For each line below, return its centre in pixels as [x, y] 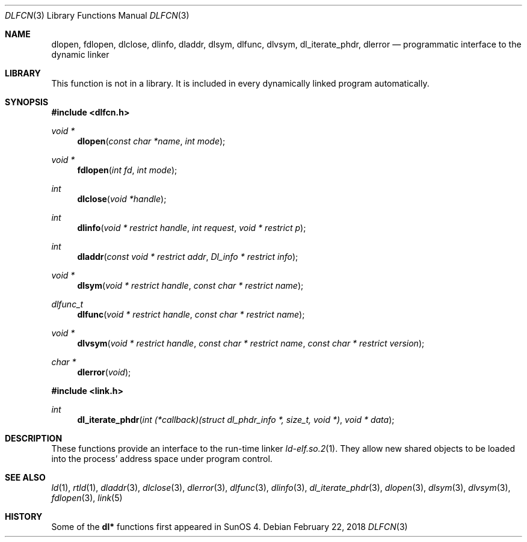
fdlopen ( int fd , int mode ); [127, 170]
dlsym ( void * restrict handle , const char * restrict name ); [190, 285]
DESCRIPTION [34, 438]
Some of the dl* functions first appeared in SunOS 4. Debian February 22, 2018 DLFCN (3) [230, 527]
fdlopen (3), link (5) [87, 498]
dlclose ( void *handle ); [122, 199]
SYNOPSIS [27, 102]
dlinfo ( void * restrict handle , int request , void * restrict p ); [192, 228]
